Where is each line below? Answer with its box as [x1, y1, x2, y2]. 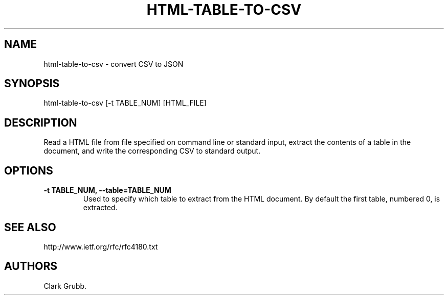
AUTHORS [4, 260, 58, 273]
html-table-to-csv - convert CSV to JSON [43, 59, 184, 68]
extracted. [83, 203, 118, 212]
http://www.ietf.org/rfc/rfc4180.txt [43, 242, 158, 251]
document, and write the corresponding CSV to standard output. [43, 146, 261, 156]
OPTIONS [4, 164, 53, 177]
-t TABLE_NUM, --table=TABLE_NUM [43, 186, 171, 195]
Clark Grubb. [43, 281, 87, 290]
